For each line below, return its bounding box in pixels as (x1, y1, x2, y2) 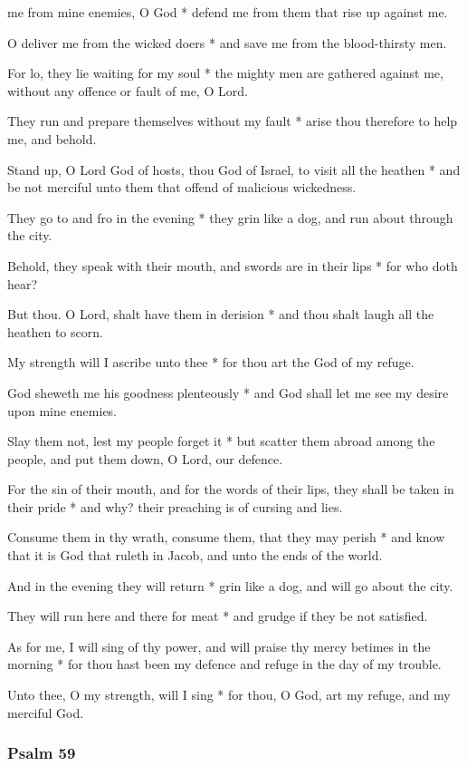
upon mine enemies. (7, 401, 118, 420)
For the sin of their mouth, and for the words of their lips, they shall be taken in (7, 480, 454, 499)
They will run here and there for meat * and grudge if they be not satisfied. (7, 606, 428, 625)
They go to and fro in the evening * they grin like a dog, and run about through (7, 208, 453, 227)
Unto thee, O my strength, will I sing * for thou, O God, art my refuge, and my (7, 685, 451, 704)
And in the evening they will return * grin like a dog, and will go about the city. (7, 576, 453, 595)
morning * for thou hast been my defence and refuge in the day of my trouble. (7, 654, 442, 674)
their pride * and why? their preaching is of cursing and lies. (7, 497, 343, 516)
